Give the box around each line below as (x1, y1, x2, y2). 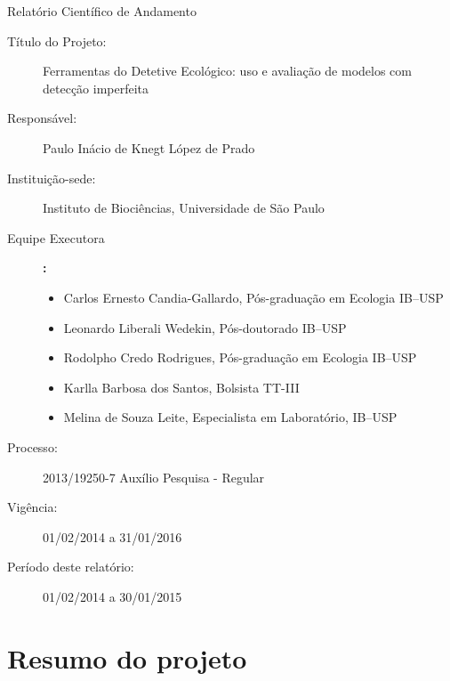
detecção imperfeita (43, 78, 149, 97)
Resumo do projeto (7, 639, 247, 676)
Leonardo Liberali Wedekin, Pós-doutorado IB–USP (63, 318, 347, 336)
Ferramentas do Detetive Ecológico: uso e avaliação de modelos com (43, 61, 412, 80)
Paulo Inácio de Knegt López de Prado (43, 138, 255, 157)
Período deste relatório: (7, 557, 134, 576)
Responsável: (7, 109, 77, 127)
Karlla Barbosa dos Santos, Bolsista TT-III (63, 377, 300, 396)
